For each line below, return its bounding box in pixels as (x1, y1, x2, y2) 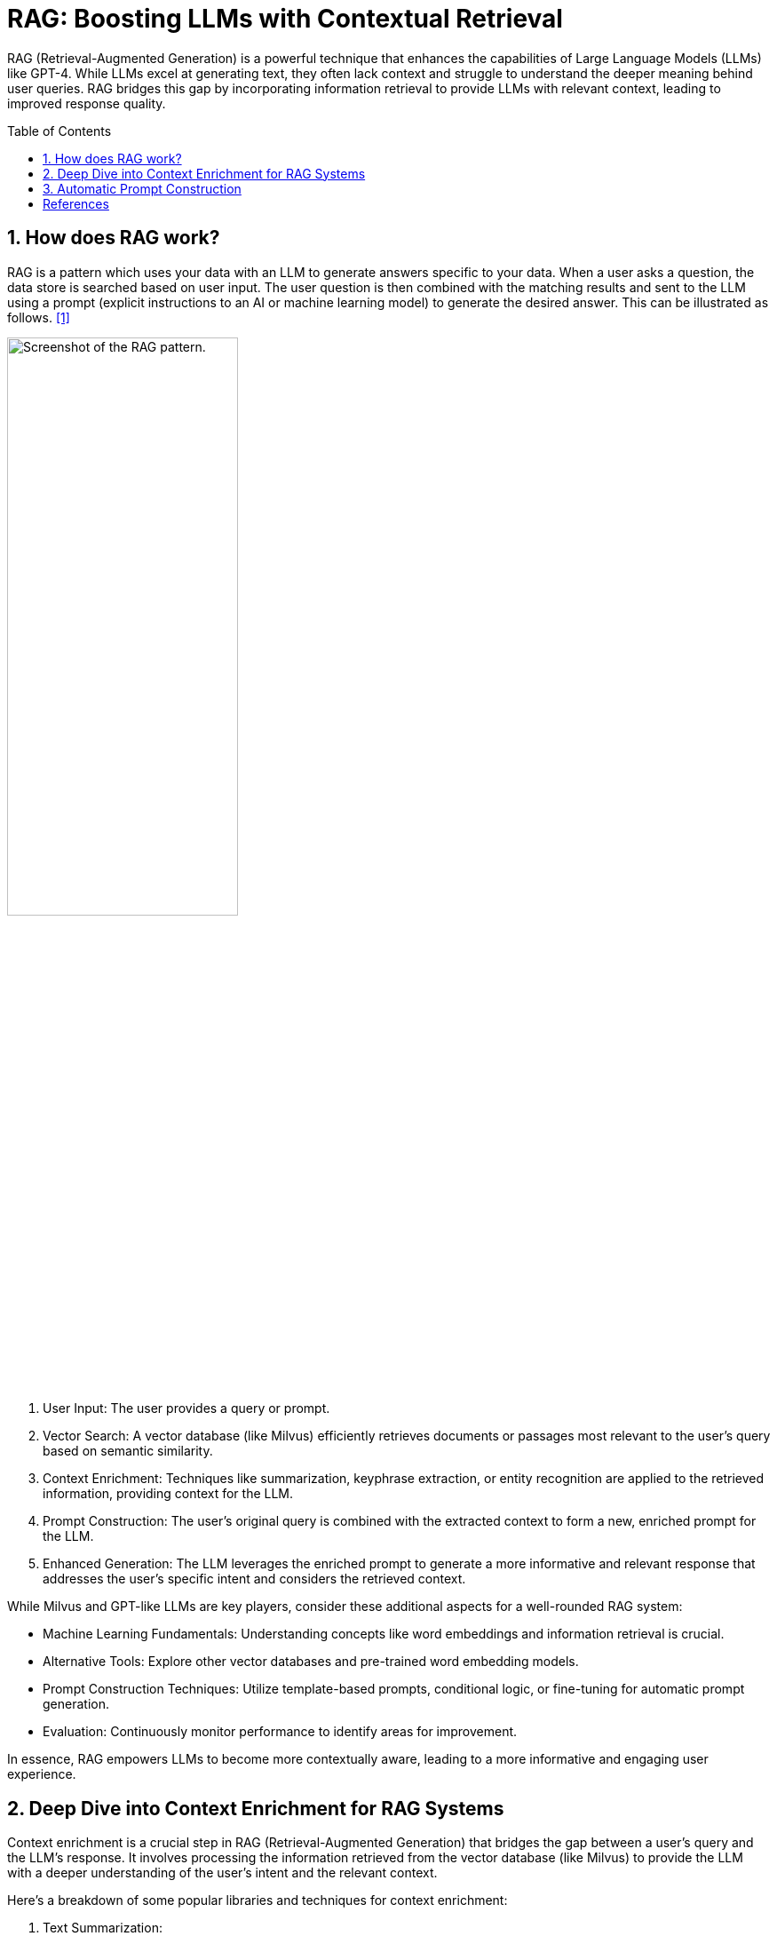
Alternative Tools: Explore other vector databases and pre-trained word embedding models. (43, 1654, 579, 1670)
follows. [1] (7, 309, 70, 325)
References (43, 195, 109, 211)
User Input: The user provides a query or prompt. (43, 1400, 330, 1416)
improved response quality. (7, 95, 166, 111)
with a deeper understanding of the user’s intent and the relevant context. (7, 1865, 438, 1881)
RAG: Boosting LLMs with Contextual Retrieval (7, 4, 563, 34)
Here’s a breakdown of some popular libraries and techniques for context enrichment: (7, 1892, 508, 1908)
